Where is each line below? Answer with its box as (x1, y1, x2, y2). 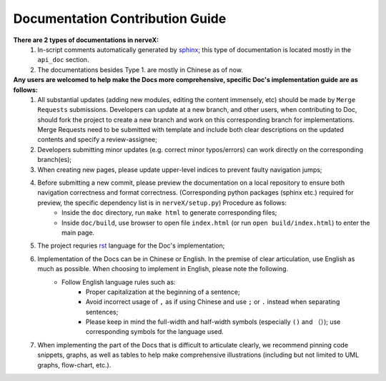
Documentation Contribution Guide (13, 11, 227, 26)
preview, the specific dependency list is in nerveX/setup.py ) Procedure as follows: (37, 198, 287, 207)
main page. (61, 228, 95, 237)
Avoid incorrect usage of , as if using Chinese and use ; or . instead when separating (86, 298, 340, 306)
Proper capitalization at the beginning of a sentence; (86, 288, 240, 296)
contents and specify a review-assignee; (37, 136, 157, 144)
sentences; (86, 308, 119, 316)
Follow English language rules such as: (61, 278, 176, 286)
